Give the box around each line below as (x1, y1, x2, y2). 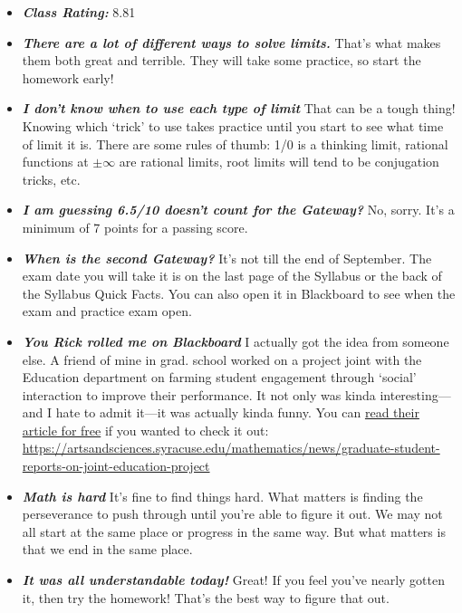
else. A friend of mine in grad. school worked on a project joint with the (22, 350, 422, 369)
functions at (22, 152, 89, 171)
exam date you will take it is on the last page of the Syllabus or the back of (22, 266, 442, 285)
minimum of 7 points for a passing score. (22, 217, 248, 236)
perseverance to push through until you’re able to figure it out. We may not (22, 504, 443, 523)
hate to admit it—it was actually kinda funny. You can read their (55, 403, 419, 422)
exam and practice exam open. (22, 302, 192, 321)
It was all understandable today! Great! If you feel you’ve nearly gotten (22, 570, 445, 589)
